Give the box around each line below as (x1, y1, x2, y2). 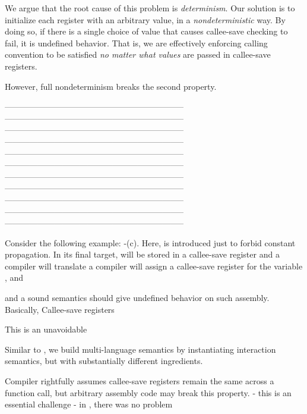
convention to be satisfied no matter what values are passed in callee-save (5, 48, 271, 61)
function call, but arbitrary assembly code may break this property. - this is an (5, 386, 292, 399)
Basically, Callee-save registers (5, 303, 115, 315)
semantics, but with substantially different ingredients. (5, 355, 203, 367)
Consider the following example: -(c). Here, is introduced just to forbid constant (5, 236, 296, 249)
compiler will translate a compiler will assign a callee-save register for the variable (5, 259, 303, 272)
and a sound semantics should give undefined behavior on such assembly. (5, 291, 270, 304)
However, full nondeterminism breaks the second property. (5, 80, 217, 92)
